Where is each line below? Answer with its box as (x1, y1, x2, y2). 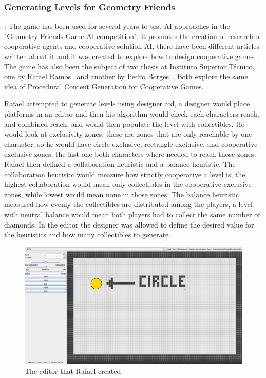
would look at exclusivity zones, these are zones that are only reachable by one (4, 128, 252, 139)
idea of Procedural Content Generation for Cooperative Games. (4, 81, 204, 91)
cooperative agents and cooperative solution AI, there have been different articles (4, 41, 260, 51)
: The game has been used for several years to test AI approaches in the (4, 21, 230, 31)
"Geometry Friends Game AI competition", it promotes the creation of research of (4, 30, 261, 41)
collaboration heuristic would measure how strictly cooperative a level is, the (4, 168, 245, 179)
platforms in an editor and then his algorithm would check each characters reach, (4, 108, 259, 119)
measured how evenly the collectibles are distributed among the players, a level (4, 199, 253, 210)
